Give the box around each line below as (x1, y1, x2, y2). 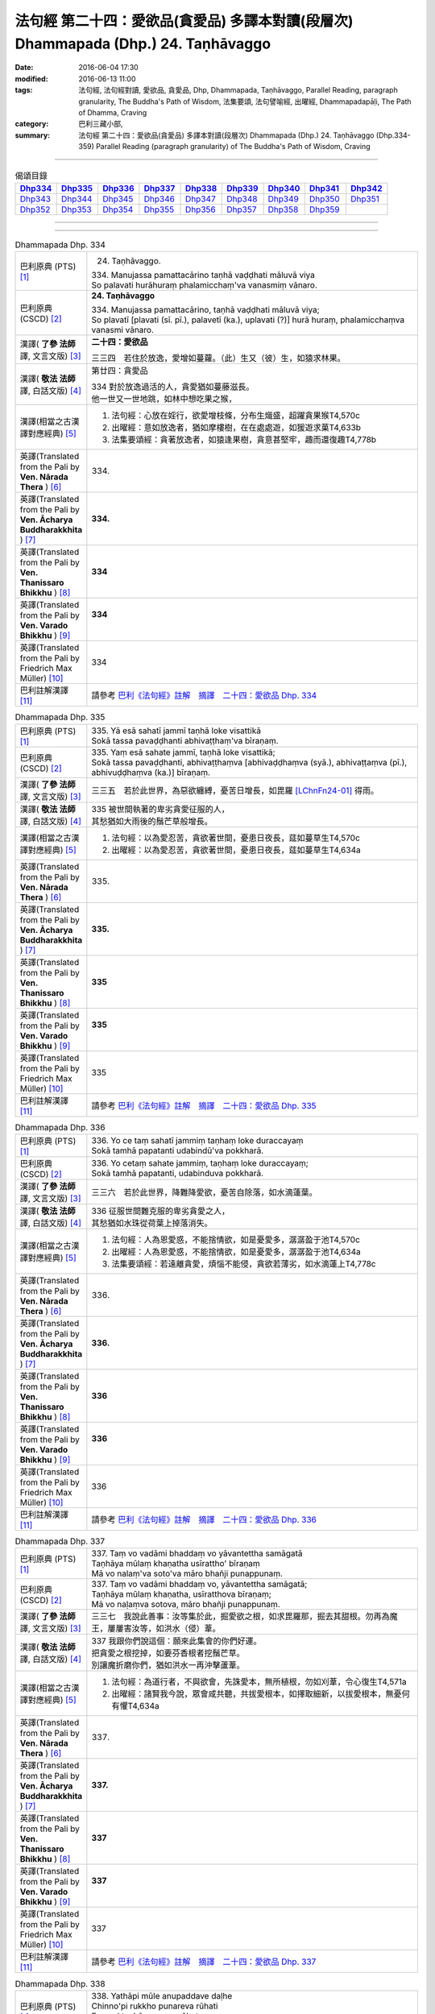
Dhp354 (101, 204, 134, 215)
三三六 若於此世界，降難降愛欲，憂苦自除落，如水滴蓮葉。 (91, 1187, 317, 1198)
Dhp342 (350, 182, 383, 193)
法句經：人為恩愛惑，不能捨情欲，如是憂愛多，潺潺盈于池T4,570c (111, 1233, 360, 1245)
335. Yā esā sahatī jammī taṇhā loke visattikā (91, 725, 262, 736)
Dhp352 (19, 204, 51, 215)
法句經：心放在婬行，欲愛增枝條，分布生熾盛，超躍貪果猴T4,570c (111, 410, 360, 421)
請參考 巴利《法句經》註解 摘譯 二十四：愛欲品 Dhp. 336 (91, 1514, 317, 1525)
